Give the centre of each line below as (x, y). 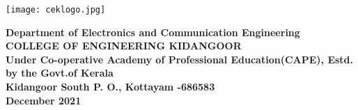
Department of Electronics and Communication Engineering (153, 32)
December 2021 (44, 100)
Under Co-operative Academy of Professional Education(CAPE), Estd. (180, 59)
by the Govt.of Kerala (60, 73)
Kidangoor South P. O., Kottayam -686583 (110, 87)
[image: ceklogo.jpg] (56, 10)
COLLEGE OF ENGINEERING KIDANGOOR (124, 46)
